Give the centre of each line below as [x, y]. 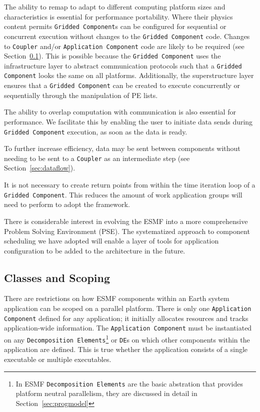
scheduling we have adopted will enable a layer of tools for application [111, 241]
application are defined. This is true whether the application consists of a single [126, 349]
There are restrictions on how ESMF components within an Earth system [117, 298]
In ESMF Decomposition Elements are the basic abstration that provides [129, 383]
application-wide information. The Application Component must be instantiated [128, 328]
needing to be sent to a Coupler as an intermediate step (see [97, 158]
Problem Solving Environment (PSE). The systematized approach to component [127, 231]
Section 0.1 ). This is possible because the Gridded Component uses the [112, 56]
